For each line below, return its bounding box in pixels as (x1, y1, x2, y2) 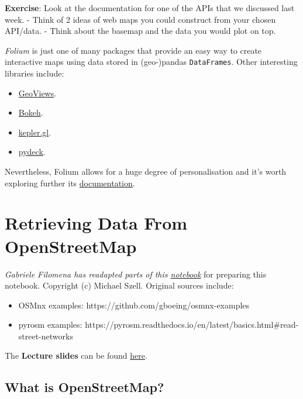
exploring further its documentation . (5, 176, 135, 189)
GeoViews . (18, 86, 57, 99)
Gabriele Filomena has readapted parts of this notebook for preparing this (5, 268, 267, 280)
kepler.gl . (18, 126, 51, 138)
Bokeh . (18, 106, 43, 119)
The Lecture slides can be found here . (5, 349, 147, 362)
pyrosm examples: (18, 318, 82, 331)
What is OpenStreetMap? (5, 378, 164, 396)
